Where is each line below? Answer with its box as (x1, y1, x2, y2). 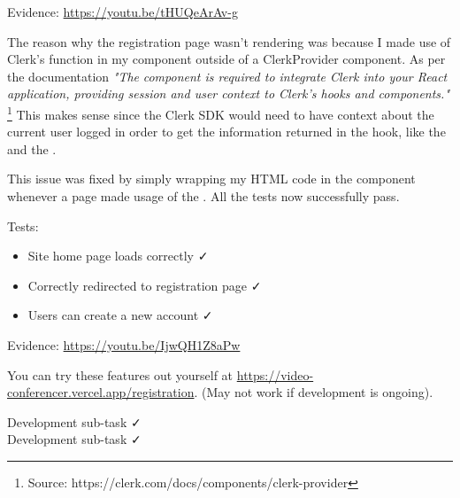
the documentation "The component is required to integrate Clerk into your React (7, 66, 448, 85)
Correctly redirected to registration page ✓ (27, 276, 262, 294)
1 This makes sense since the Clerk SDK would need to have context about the (7, 102, 434, 123)
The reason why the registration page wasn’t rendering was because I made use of (7, 32, 451, 51)
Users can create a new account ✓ (27, 306, 213, 324)
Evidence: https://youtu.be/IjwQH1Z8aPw (7, 335, 241, 354)
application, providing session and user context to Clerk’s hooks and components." (7, 84, 449, 103)
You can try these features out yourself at (7, 365, 234, 384)
